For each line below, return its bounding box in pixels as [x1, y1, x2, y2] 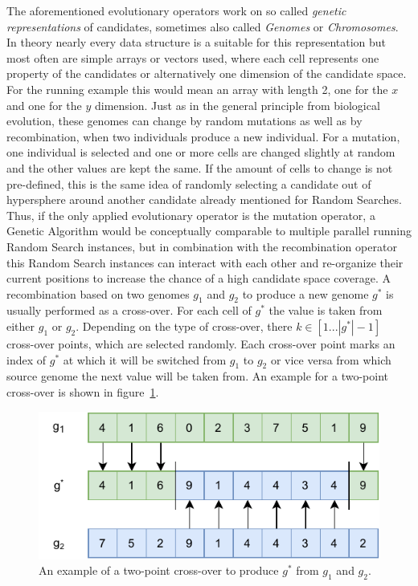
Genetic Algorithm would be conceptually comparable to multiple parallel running [6, 222, 412, 239]
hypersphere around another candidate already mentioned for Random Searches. [6, 191, 402, 208]
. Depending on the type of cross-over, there [76, 318, 293, 335]
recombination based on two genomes [6, 285, 190, 302]
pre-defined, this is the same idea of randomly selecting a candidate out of [6, 175, 371, 192]
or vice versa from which [270, 351, 391, 368]
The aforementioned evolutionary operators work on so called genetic [6, 2, 346, 18]
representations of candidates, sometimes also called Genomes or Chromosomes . [6, 18, 399, 35]
